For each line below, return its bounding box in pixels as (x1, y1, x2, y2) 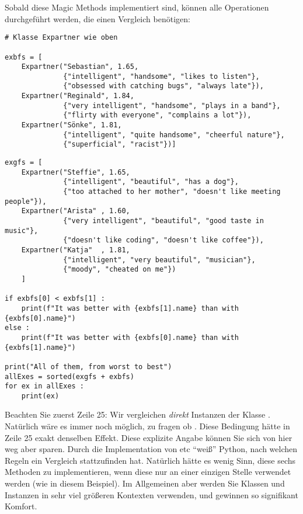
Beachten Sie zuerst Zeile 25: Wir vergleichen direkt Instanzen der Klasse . (5, 408, 270, 421)
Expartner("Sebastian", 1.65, (21, 62, 139, 71)
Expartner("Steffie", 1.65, (21, 168, 130, 176)
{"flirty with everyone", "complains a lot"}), (63, 111, 252, 120)
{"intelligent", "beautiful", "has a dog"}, (63, 178, 239, 186)
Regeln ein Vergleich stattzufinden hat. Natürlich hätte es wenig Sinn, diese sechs (5, 454, 296, 466)
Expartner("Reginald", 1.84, (21, 92, 134, 100)
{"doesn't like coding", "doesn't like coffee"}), (63, 236, 264, 245)
